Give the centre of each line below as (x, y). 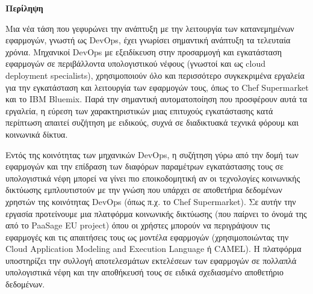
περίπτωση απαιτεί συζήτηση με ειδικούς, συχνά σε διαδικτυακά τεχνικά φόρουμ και (152, 122)
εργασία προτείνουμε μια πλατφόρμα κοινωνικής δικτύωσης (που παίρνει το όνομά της (156, 213)
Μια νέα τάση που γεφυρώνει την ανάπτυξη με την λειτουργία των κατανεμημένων (150, 28)
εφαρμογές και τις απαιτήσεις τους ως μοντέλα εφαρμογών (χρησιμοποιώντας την (147, 237)
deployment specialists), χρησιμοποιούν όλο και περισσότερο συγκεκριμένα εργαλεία (155, 75)
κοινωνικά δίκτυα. (37, 134)
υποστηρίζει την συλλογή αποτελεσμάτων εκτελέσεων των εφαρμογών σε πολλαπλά (151, 260)
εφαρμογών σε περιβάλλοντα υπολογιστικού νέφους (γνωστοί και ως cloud (135, 63)
